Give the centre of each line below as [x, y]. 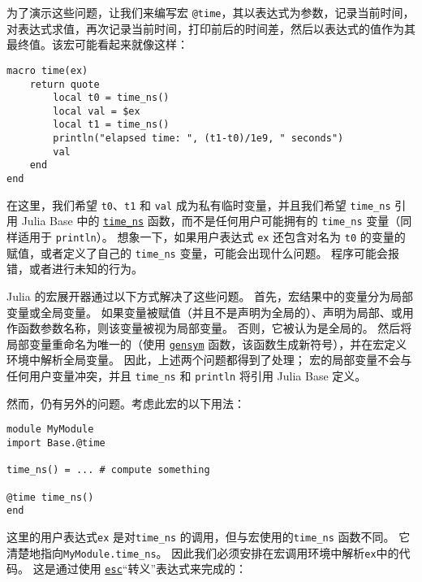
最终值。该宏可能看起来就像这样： [97, 44]
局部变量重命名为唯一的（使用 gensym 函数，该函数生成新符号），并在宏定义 [207, 343]
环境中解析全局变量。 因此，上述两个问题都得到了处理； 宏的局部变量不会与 [209, 360]
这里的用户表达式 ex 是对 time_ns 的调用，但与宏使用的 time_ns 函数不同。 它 [209, 536]
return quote [65, 84]
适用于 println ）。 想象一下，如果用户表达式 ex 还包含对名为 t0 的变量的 [211, 237]
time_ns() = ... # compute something [108, 470]
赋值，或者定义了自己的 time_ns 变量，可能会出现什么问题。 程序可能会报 [203, 252]
